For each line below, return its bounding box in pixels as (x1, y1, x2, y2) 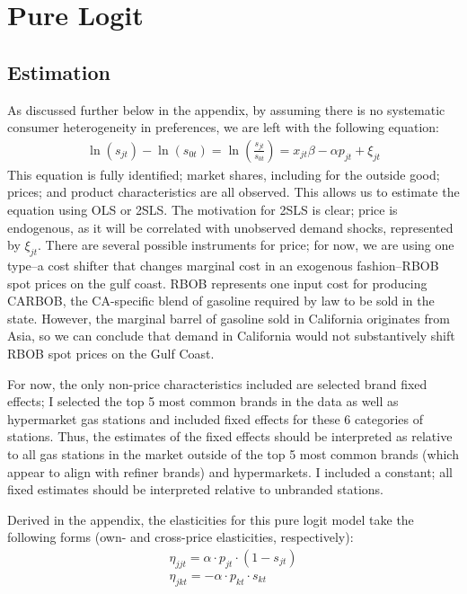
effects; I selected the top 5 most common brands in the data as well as (7, 392, 399, 411)
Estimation (7, 58, 110, 85)
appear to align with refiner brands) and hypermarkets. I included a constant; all (7, 462, 453, 481)
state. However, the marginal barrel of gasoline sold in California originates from (7, 308, 450, 327)
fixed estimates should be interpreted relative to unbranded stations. (7, 480, 384, 499)
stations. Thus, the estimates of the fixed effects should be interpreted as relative (7, 427, 453, 446)
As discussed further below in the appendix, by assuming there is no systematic (7, 100, 445, 119)
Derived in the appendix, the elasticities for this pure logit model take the (7, 510, 414, 528)
